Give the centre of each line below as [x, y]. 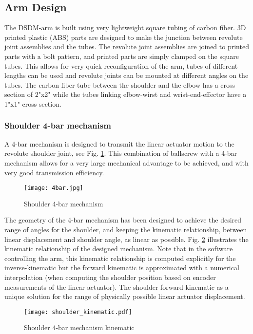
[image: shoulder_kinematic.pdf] [78, 312]
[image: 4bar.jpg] [54, 188]
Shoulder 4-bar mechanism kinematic [79, 327]
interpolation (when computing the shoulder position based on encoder [110, 277]
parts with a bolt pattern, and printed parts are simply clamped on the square [122, 56]
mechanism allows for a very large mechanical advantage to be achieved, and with [126, 162]
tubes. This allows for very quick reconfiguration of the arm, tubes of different [121, 65]
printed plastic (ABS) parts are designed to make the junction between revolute [124, 37]
